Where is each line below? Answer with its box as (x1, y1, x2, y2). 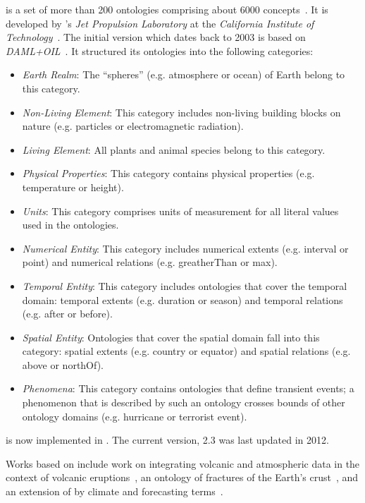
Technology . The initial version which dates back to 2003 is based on (6, 30, 306, 44)
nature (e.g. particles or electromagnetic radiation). (22, 119, 244, 133)
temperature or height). (22, 179, 124, 194)
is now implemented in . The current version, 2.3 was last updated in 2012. (6, 432, 329, 447)
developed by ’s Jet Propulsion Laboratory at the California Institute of (6, 16, 314, 30)
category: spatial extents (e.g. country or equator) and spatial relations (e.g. (22, 344, 351, 358)
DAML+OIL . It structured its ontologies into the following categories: (6, 43, 314, 58)
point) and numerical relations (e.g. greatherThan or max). (22, 255, 278, 269)
